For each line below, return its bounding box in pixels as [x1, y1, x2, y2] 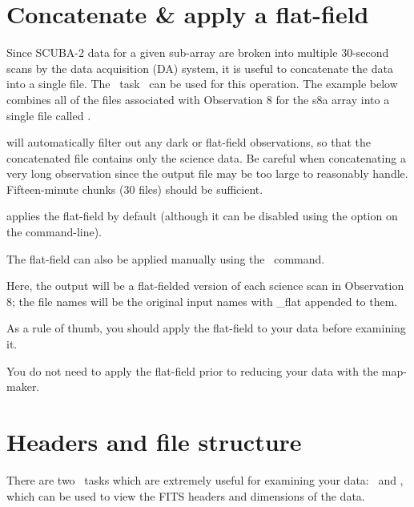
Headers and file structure [6, 425, 302, 457]
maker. [6, 378, 40, 395]
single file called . [6, 107, 91, 123]
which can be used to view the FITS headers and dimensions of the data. [6, 487, 365, 504]
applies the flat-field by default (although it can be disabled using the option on [6, 207, 398, 224]
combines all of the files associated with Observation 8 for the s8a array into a [6, 91, 390, 107]
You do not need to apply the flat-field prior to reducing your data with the [6, 362, 379, 379]
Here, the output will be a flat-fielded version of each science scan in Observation [6, 277, 404, 294]
